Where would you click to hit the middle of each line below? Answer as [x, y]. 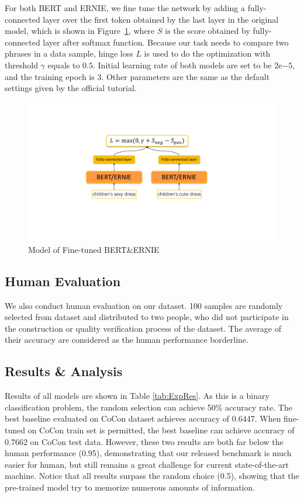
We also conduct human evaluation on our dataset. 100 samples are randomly [144, 305]
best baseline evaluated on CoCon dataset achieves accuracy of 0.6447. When [143, 418]
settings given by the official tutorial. [71, 88]
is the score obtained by [208, 31]
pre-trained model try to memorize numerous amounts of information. [130, 487]
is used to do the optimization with [207, 53]
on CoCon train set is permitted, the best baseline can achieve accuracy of [161, 430]
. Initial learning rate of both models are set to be [182, 65]
